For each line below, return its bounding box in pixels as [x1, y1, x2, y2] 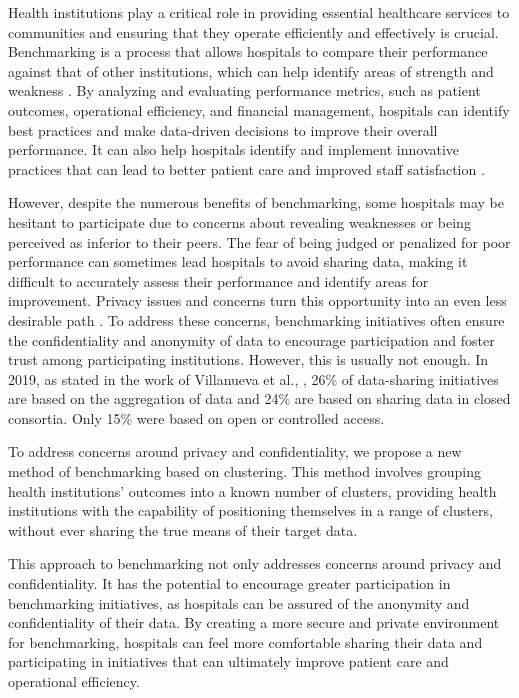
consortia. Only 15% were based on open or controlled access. [8, 407, 385, 428]
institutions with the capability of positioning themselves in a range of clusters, [8, 500, 493, 521]
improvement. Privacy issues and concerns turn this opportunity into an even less [8, 290, 507, 311]
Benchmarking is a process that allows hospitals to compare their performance [8, 41, 488, 62]
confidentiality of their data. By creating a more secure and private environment [8, 612, 500, 633]
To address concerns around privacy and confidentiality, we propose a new [8, 441, 462, 462]
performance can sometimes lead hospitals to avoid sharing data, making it [8, 251, 468, 272]
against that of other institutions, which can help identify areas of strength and [8, 60, 494, 81]
